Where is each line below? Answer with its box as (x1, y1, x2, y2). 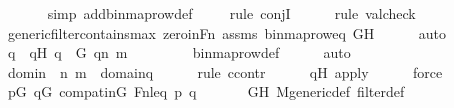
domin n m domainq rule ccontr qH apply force (7, 61, 443, 82)
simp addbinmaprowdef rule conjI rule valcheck (47, 3, 416, 23)
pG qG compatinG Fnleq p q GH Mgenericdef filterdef (7, 81, 405, 102)
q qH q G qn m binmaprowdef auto (7, 42, 351, 63)
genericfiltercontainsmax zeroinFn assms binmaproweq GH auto (7, 22, 446, 43)
